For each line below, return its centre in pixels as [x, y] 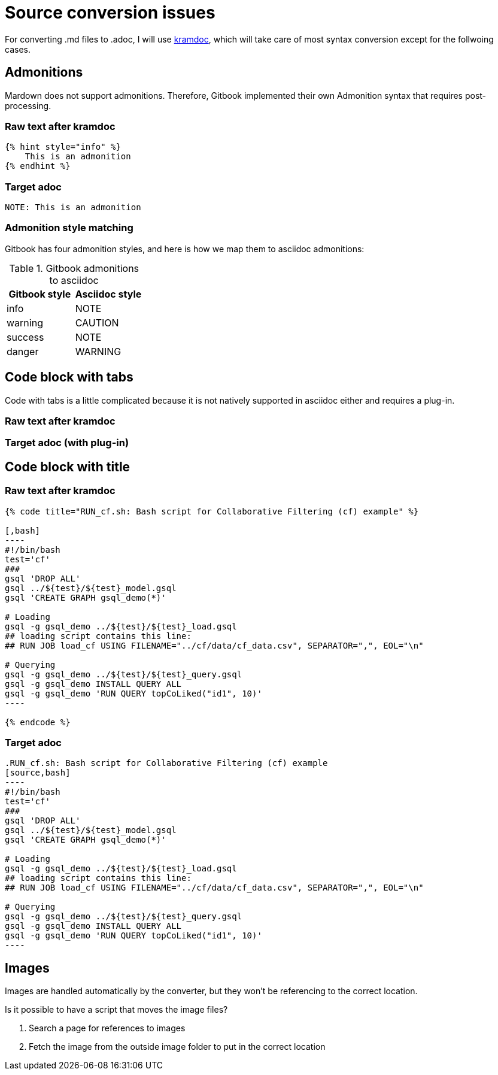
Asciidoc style [108, 294]
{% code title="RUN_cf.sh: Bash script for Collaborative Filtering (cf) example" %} [212, 511]
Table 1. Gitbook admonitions [74, 268]
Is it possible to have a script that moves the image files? [116, 1010]
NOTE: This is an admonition [73, 208]
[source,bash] [38, 773]
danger [23, 351]
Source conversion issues [110, 13]
